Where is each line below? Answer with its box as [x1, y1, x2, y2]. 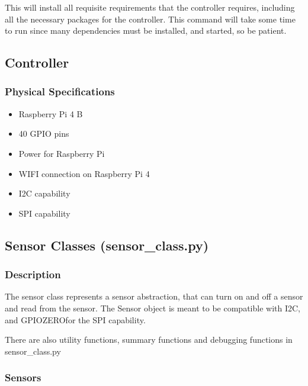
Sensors [5, 370, 41, 385]
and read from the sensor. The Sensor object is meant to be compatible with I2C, [5, 301, 300, 314]
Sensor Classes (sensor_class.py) [5, 236, 209, 254]
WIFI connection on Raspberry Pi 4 [18, 167, 150, 179]
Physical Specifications [5, 84, 115, 99]
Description [5, 267, 61, 282]
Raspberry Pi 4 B [18, 107, 83, 120]
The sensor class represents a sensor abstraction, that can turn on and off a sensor [5, 290, 303, 303]
